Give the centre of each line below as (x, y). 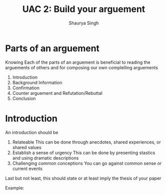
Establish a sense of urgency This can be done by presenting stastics (84, 153)
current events (27, 169)
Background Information (37, 82)
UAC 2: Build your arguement (84, 9)
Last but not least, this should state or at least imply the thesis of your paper (83, 178)
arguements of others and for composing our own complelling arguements (82, 67)
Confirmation (26, 88)
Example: (15, 188)
